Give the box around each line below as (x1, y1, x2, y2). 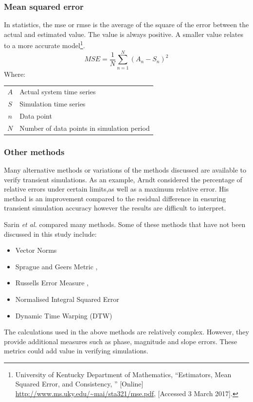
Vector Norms (15, 245, 57, 255)
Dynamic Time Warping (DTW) (15, 310, 112, 320)
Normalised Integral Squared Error (15, 294, 119, 304)
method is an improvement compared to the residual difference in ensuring (4, 193, 226, 203)
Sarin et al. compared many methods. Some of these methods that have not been (4, 219, 246, 229)
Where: (4, 69, 25, 79)
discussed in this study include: (4, 228, 97, 239)
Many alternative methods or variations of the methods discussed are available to (4, 164, 246, 175)
